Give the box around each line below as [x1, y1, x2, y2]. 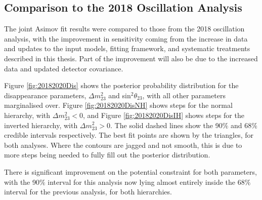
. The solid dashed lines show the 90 [110, 119, 223, 130]
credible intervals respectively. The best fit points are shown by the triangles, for [4, 130, 254, 140]
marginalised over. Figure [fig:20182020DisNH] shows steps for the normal [4, 100, 233, 110]
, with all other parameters [142, 90, 226, 100]
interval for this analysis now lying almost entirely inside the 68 [48, 176, 245, 187]
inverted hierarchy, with [4, 119, 78, 130]
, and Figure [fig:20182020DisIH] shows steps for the [82, 109, 244, 120]
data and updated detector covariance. [4, 63, 123, 73]
